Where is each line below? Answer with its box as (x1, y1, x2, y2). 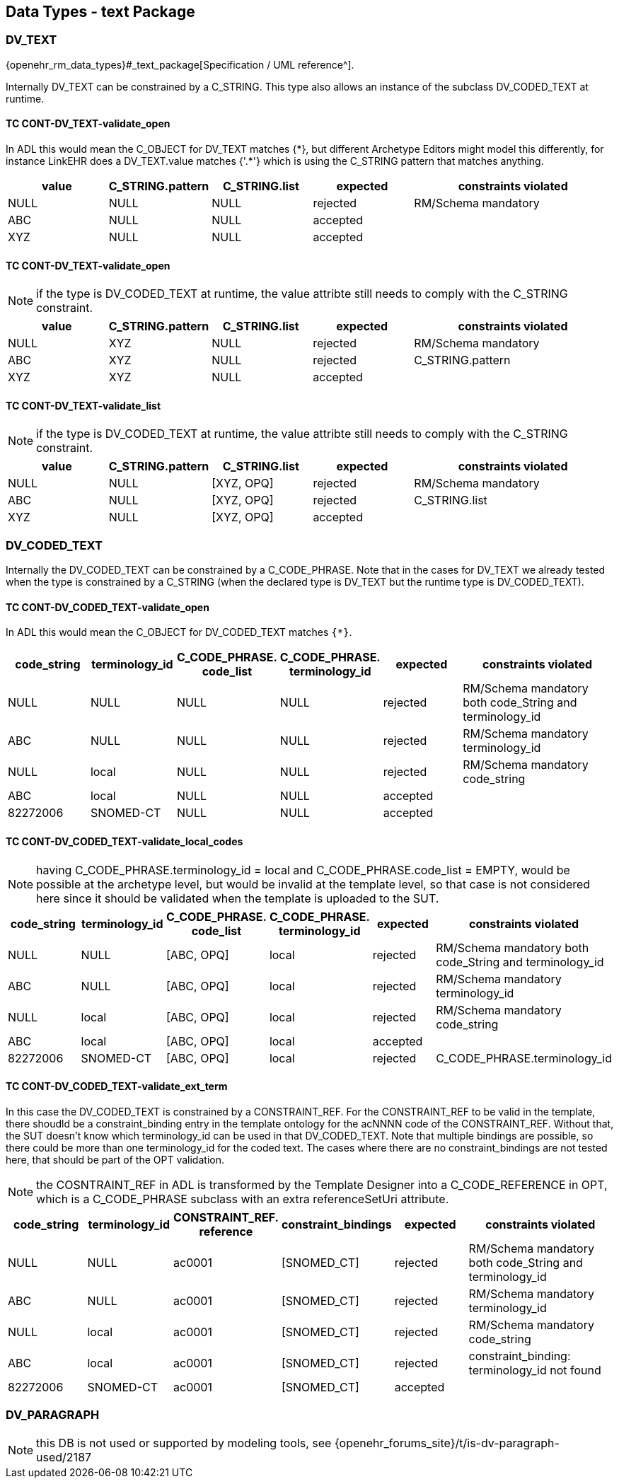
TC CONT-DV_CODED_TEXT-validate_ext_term (6, 1080, 228, 1093)
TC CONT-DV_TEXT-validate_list (6, 399, 161, 412)
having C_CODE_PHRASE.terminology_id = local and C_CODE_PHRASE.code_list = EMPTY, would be (36, 862, 570, 877)
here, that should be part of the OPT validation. (6, 1153, 224, 1166)
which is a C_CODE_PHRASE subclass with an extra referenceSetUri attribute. (36, 1191, 449, 1206)
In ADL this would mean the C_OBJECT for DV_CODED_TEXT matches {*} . (6, 626, 352, 639)
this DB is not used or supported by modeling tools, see (36, 1435, 332, 1450)
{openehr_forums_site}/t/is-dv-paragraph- (334, 1435, 560, 1450)
